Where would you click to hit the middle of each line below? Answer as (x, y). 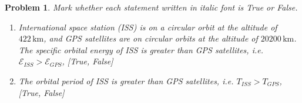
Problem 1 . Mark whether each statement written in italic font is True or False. (151, 7)
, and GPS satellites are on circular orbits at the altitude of (151, 38)
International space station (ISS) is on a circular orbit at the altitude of (148, 27)
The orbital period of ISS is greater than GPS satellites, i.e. (126, 80)
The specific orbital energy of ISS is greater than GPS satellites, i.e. (141, 49)
